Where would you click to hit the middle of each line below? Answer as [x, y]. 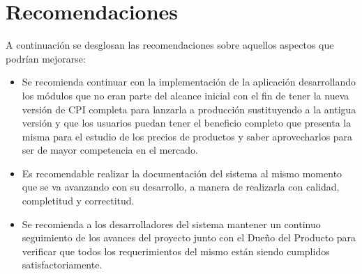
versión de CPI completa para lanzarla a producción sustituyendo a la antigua [189, 109]
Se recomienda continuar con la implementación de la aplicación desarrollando [189, 82]
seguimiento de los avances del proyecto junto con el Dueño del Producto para [189, 237]
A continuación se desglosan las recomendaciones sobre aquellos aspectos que [170, 45]
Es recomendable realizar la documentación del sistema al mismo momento [182, 173]
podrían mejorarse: [46, 58]
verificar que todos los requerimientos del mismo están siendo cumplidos [176, 251]
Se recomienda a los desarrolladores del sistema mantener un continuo [171, 224]
